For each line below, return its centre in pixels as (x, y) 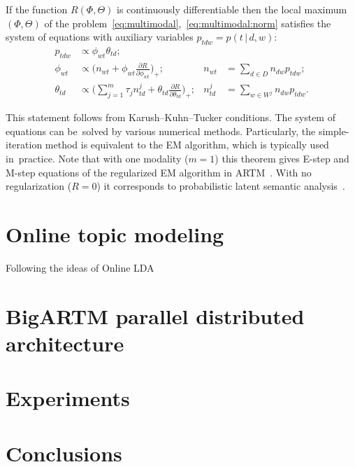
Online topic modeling (115, 234)
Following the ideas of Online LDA (80, 267)
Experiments (68, 398)
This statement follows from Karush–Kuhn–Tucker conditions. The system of (171, 117)
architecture (65, 343)
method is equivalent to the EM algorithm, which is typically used (187, 145)
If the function (37, 9)
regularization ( (39, 186)
